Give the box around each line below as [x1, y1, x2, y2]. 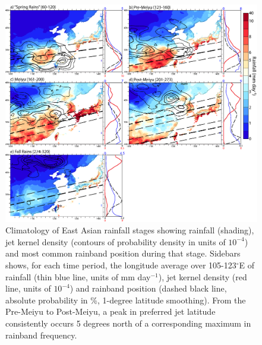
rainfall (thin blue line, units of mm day [5, 270, 151, 283]
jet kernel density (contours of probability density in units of [5, 235, 226, 248]
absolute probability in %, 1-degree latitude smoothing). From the [5, 293, 246, 306]
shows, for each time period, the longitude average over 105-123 [5, 258, 236, 271]
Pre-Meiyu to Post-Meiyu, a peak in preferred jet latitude [5, 305, 216, 318]
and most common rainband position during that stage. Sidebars [5, 247, 241, 259]
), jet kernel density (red [158, 270, 247, 283]
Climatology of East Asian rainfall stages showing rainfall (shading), [5, 224, 254, 236]
